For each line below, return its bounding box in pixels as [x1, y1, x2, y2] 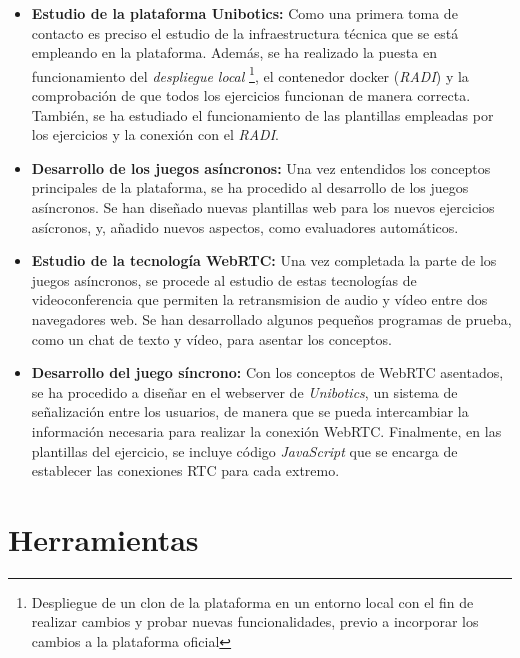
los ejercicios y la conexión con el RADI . [31, 124, 279, 145]
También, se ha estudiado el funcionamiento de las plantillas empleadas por [31, 104, 494, 125]
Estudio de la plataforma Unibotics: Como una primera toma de [31, 3, 458, 23]
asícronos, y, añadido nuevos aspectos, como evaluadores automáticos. [31, 216, 459, 237]
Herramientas [8, 518, 199, 559]
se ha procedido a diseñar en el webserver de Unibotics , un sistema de [31, 381, 458, 402]
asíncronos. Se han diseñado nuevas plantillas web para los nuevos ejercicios [31, 197, 495, 217]
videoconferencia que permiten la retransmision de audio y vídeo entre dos [31, 289, 488, 310]
